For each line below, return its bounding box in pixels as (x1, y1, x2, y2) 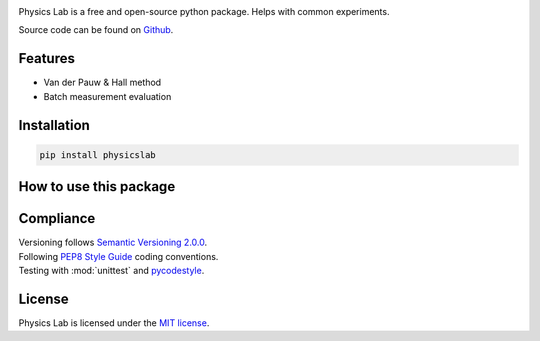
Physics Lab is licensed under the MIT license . (18, 316, 210, 329)
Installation (18, 116, 90, 134)
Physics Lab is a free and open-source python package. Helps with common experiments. (18, 6, 390, 17)
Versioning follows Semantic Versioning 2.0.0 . (18, 236, 208, 249)
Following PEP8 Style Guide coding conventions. (18, 250, 219, 262)
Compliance (18, 210, 96, 227)
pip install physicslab (39, 149, 157, 160)
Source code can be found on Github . (18, 24, 174, 36)
